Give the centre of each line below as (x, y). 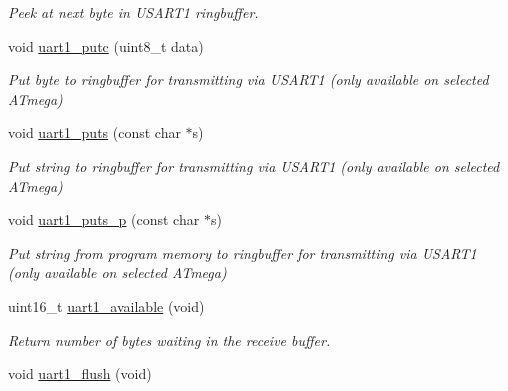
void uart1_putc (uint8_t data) (106, 45)
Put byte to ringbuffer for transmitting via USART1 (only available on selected (248, 79)
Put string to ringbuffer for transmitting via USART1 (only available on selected (254, 165)
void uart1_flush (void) (80, 373)
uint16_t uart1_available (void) (106, 305)
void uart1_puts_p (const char (104, 219)
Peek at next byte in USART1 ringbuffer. (133, 12)
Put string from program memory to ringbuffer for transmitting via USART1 (242, 252)
